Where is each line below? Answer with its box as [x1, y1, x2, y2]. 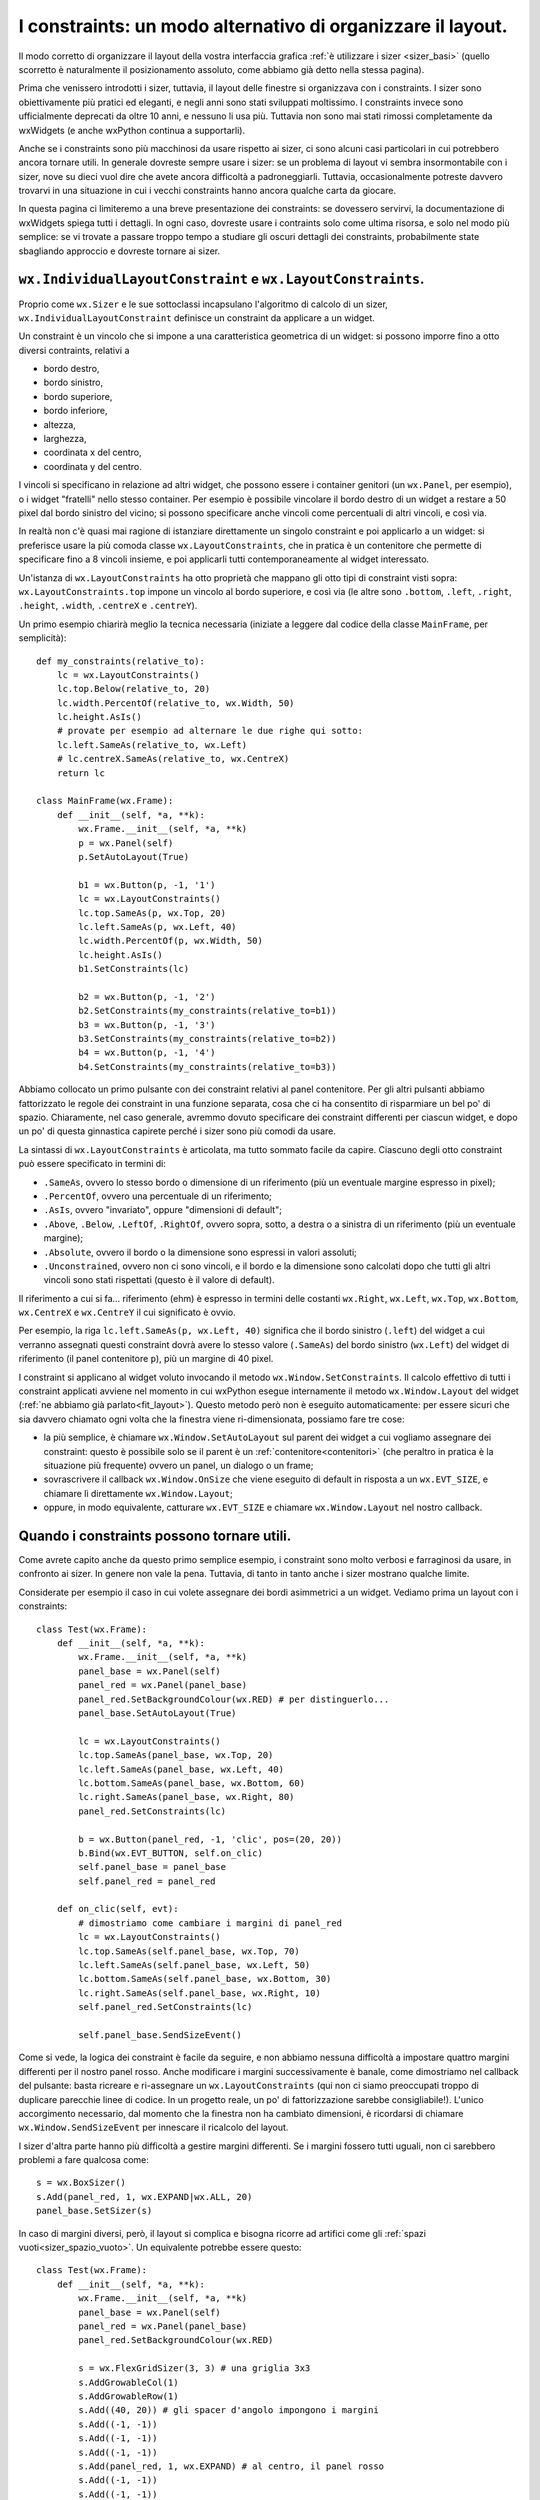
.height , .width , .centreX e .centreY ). [18, 600, 198, 612]
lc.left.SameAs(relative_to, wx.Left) [56, 739, 248, 750]
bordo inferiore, [43, 405, 108, 417]
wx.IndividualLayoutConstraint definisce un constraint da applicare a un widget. [18, 311, 375, 324]
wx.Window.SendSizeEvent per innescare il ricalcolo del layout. [18, 2121, 289, 2134]
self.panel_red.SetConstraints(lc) [78, 2001, 253, 2013]
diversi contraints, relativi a [18, 344, 130, 356]
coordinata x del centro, [43, 446, 142, 459]
